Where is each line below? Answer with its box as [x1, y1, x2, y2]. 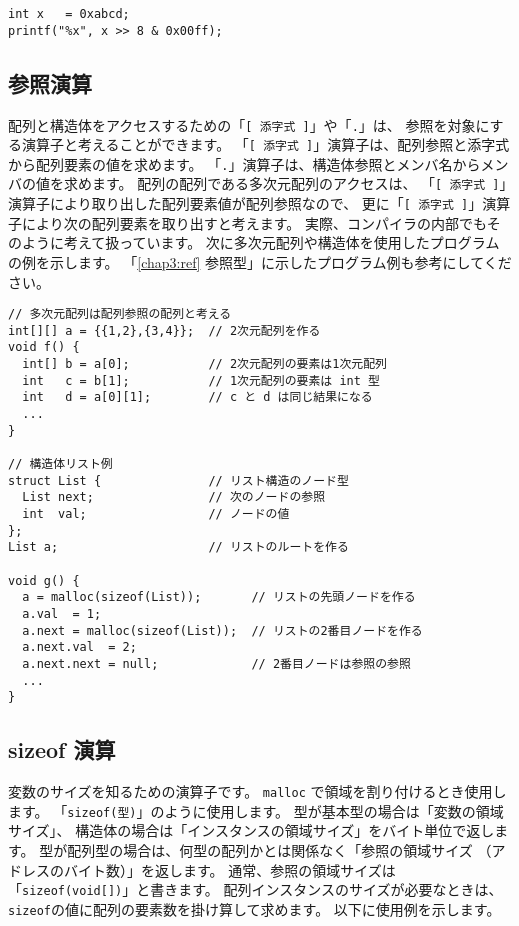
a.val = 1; [22, 606, 102, 621]
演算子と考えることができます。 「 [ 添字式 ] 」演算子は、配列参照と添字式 [21, 134, 510, 155]
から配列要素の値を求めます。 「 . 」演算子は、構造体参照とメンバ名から [8, 153, 481, 174]
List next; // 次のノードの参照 [22, 490, 326, 505]
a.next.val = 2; [22, 640, 137, 655]
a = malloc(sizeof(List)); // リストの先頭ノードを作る [22, 590, 416, 605]
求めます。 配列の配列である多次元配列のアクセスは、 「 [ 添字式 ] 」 [63, 173, 507, 194]
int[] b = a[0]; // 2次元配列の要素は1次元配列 [22, 357, 387, 372]
